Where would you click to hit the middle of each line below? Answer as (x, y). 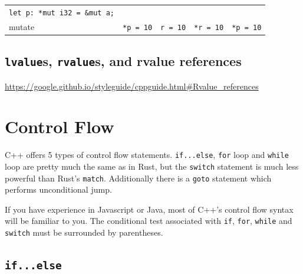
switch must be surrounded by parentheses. (84, 232)
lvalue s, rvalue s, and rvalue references (123, 61)
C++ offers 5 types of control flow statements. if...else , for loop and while (147, 155)
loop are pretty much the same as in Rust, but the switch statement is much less (152, 166)
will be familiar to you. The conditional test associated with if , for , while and (149, 221)
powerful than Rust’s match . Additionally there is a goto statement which (138, 178)
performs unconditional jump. (58, 189)
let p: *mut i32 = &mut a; (62, 13)
